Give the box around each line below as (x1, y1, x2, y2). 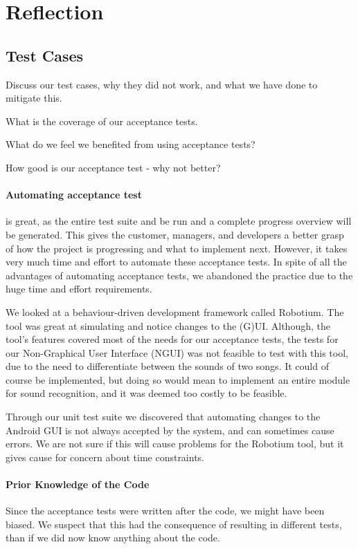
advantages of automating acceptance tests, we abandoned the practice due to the (6, 268, 353, 282)
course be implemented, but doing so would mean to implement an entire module (6, 372, 350, 387)
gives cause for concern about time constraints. (6, 449, 205, 464)
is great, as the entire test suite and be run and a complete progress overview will (6, 214, 352, 228)
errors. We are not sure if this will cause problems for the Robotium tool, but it (6, 436, 344, 451)
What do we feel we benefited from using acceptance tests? (6, 137, 256, 151)
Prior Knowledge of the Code (6, 477, 150, 492)
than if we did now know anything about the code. (6, 530, 220, 545)
